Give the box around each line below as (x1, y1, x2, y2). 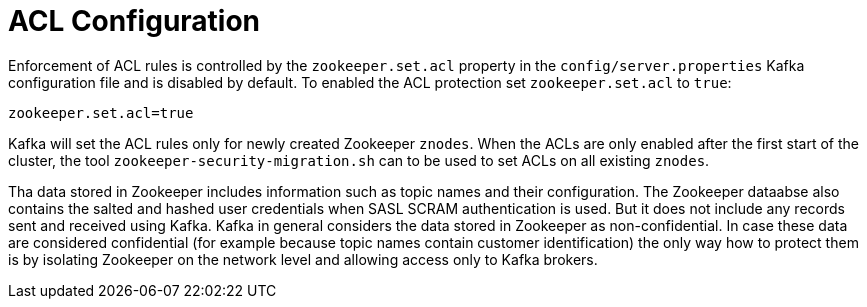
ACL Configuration (8, 4, 261, 38)
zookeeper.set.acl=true (8, 104, 194, 121)
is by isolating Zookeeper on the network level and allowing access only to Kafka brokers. (8, 250, 598, 268)
